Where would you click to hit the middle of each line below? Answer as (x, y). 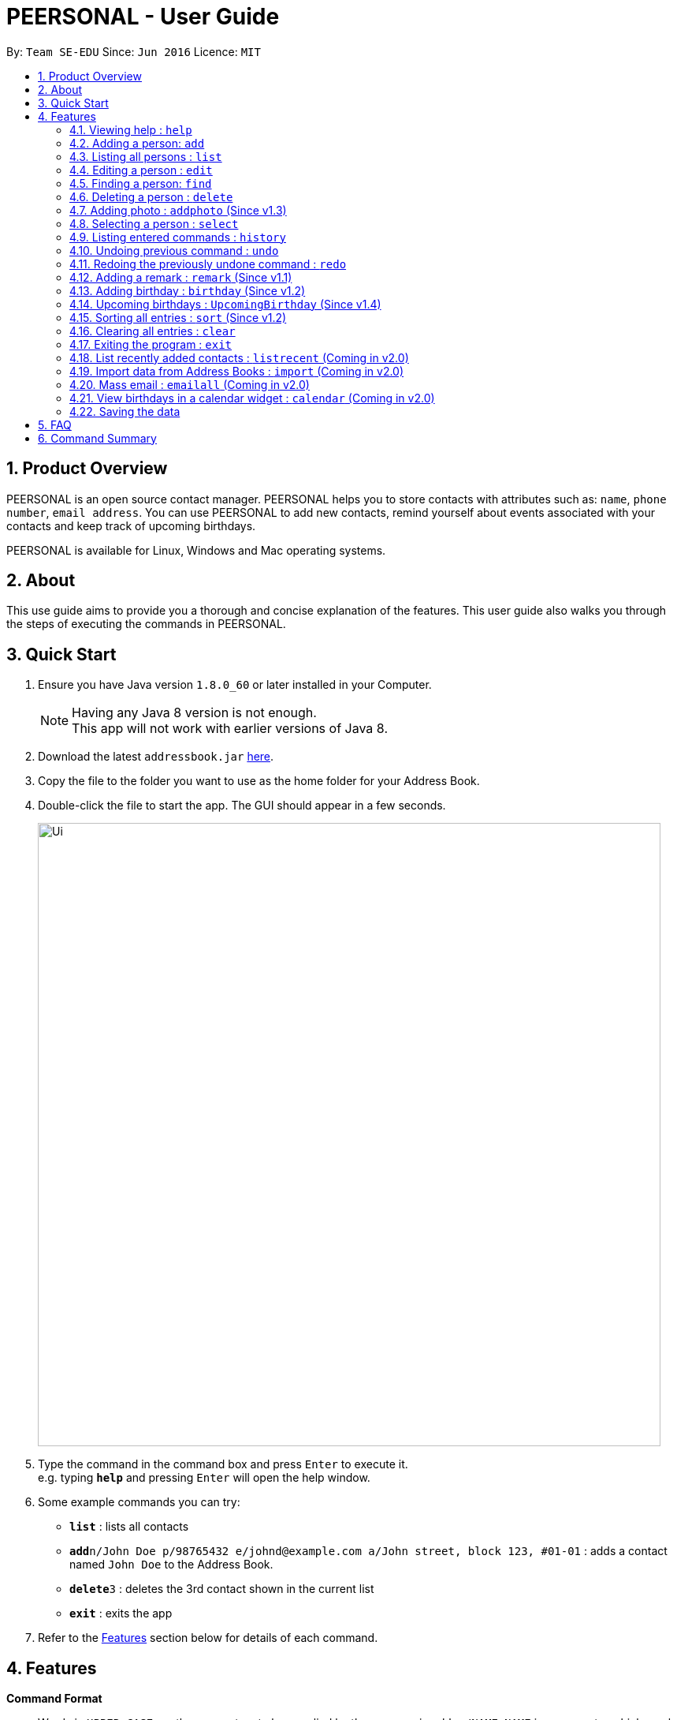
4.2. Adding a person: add (137, 143)
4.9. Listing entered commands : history (178, 237)
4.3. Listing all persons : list (146, 156)
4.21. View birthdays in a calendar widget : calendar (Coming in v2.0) (252, 398)
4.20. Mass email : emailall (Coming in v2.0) (190, 384)
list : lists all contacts (129, 1527)
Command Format (54, 1699)
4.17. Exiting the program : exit (151, 344)
